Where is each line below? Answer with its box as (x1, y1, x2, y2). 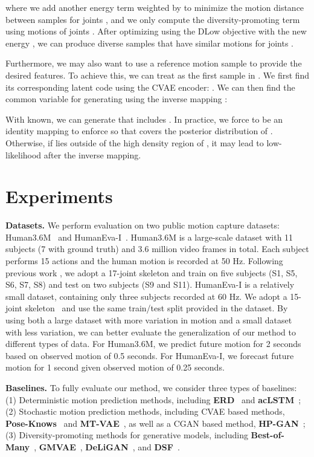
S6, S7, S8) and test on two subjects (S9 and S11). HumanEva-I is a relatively (5, 278, 295, 291)
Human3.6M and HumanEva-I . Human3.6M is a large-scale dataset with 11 (5, 230, 293, 243)
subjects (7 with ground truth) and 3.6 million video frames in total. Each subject (5, 242, 309, 255)
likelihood (5, 148, 42, 161)
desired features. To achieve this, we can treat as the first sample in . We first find (5, 68, 310, 81)
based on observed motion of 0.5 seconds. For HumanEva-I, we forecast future (5, 349, 294, 361)
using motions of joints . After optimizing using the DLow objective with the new (5, 25, 307, 37)
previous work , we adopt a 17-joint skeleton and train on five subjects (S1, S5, (5, 266, 298, 279)
